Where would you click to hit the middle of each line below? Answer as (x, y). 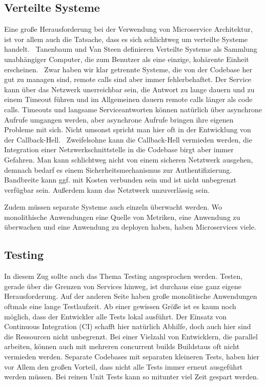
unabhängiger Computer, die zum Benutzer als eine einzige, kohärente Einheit (127, 59)
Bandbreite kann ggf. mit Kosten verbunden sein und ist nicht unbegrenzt (120, 180)
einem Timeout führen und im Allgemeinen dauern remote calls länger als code (128, 99)
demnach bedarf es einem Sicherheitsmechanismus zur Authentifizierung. (118, 169)
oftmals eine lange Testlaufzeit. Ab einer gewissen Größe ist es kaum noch (120, 306)
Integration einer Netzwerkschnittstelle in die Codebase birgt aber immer (119, 149)
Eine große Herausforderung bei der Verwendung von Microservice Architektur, (128, 29)
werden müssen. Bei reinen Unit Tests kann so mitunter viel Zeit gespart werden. (131, 377)
